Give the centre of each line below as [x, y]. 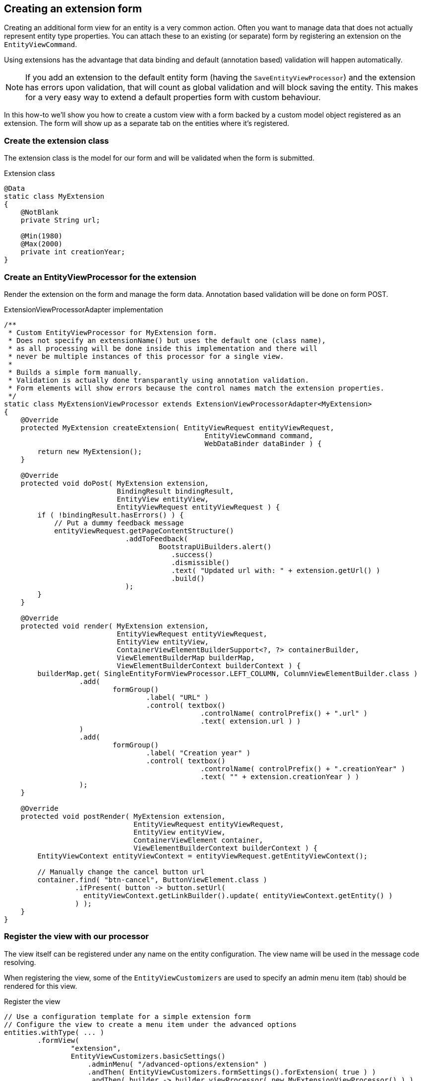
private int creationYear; [73, 252]
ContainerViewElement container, [198, 840]
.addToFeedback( [156, 539]
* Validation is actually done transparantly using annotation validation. [159, 380]
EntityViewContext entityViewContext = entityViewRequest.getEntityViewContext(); [203, 856]
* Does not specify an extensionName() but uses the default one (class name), [167, 340]
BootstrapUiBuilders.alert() [215, 546]
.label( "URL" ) [178, 697]
